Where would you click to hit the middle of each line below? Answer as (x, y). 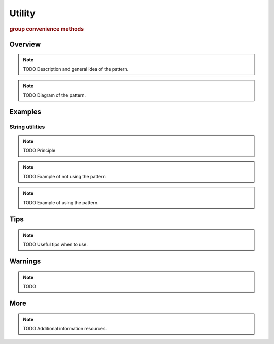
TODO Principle (39, 150)
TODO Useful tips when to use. (56, 244)
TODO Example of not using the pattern (64, 176)
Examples (25, 112)
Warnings (25, 262)
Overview (25, 44)
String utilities (27, 127)
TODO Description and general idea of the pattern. (76, 69)
